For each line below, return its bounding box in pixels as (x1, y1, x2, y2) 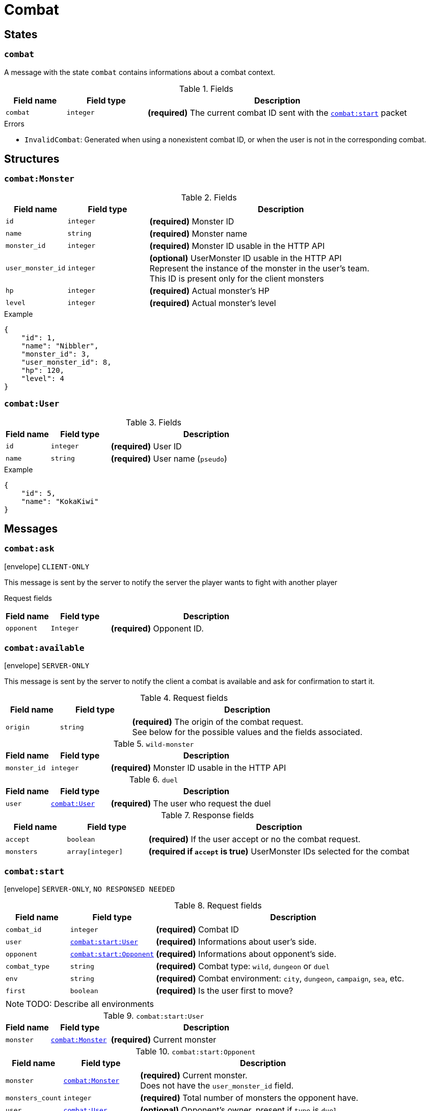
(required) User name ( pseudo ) (111, 453, 227, 464)
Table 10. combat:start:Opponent (136, 1046, 256, 1057)
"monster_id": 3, (21, 349, 90, 358)
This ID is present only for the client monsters (149, 273, 324, 284)
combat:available (4, 643, 85, 653)
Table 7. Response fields (161, 810, 254, 821)
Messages (4, 522, 58, 535)
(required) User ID (111, 441, 182, 451)
